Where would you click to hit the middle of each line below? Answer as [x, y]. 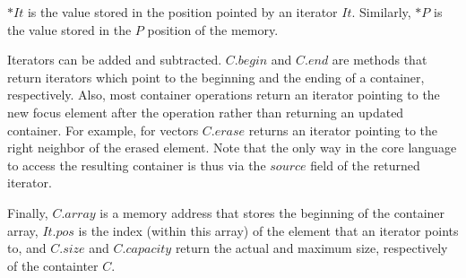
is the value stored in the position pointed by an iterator [182, 12]
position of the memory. [213, 29]
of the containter [53, 265]
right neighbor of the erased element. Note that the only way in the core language [232, 148]
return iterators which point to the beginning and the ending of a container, [216, 77]
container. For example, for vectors [103, 130]
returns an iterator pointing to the [343, 130]
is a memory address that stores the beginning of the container [272, 212]
